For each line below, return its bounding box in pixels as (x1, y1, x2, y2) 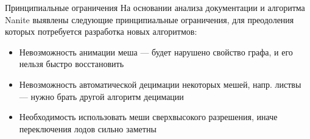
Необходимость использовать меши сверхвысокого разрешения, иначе (19, 110, 278, 123)
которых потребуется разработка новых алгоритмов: (5, 25, 197, 38)
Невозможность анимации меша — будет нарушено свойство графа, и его (19, 45, 293, 58)
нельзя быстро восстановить (19, 57, 124, 70)
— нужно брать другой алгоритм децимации (19, 90, 184, 102)
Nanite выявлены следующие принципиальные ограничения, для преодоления (5, 13, 294, 26)
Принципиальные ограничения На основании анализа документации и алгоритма (5, 1, 305, 13)
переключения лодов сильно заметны (19, 122, 157, 135)
